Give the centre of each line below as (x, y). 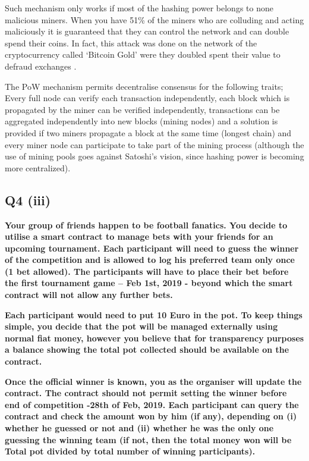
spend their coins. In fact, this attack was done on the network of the (131, 43)
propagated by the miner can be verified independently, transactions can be (142, 109)
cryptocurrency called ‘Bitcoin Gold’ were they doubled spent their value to (143, 54)
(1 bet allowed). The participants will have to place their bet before (147, 271)
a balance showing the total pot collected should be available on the (147, 349)
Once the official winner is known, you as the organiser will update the (153, 381)
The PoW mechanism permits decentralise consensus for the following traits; (144, 86)
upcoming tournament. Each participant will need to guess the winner (152, 248)
